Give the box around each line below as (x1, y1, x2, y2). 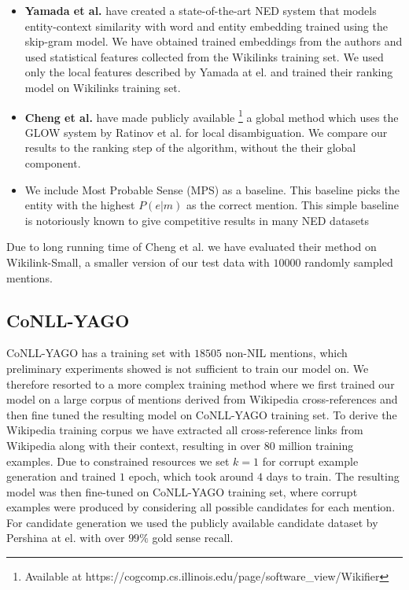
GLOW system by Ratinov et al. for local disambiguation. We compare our (24, 124, 388, 140)
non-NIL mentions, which (225, 345, 348, 361)
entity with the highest (24, 197, 135, 213)
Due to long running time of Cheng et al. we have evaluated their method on (6, 238, 377, 255)
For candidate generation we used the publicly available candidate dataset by (6, 514, 378, 530)
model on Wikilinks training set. (24, 79, 181, 95)
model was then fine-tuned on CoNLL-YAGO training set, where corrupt (6, 483, 358, 500)
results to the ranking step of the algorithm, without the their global (24, 139, 356, 156)
